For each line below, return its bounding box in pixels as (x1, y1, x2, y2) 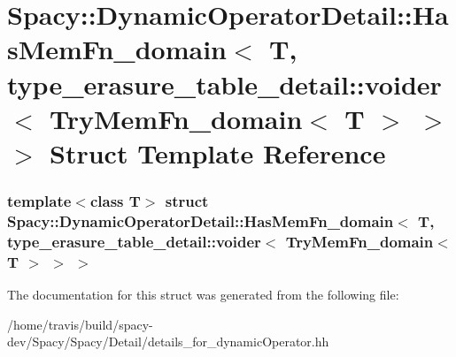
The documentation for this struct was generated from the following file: (7, 285, 399, 304)
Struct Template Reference (50, 134, 386, 171)
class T (89, 190, 141, 212)
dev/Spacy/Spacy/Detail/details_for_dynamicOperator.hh (7, 332, 329, 351)
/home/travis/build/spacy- (7, 315, 153, 333)
